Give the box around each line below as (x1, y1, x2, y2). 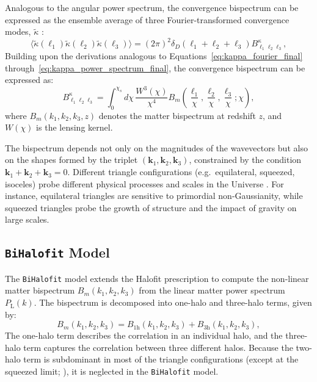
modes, (5, 25, 31, 38)
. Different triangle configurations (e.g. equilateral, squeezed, (67, 165, 295, 178)
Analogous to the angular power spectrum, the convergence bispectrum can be (5, 1, 299, 13)
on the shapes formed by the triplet (5, 153, 138, 166)
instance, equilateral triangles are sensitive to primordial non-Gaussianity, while (5, 189, 303, 202)
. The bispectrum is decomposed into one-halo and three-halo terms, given (34, 296, 312, 309)
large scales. (5, 213, 49, 226)
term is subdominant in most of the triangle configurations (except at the (23, 353, 299, 366)
